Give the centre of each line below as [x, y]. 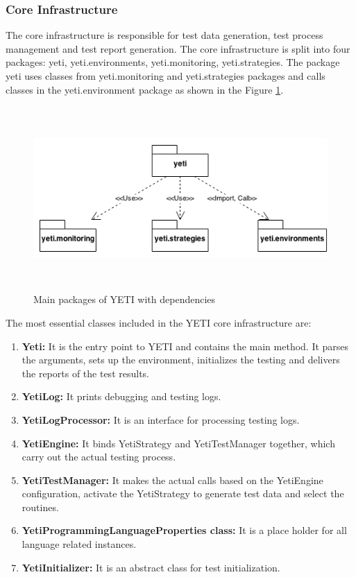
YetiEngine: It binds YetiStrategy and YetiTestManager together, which [178, 443]
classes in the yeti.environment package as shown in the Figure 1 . [145, 89]
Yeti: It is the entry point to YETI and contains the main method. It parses [185, 346]
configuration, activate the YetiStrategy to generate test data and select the [183, 493]
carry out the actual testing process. [99, 457]
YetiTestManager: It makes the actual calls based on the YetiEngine [172, 480]
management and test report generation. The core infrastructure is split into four [178, 48]
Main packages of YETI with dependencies [125, 299]
